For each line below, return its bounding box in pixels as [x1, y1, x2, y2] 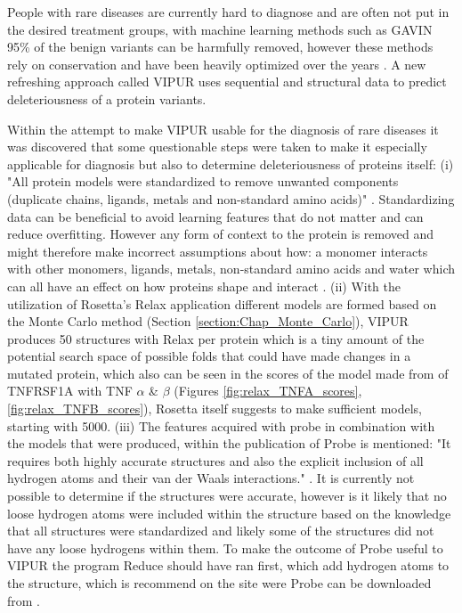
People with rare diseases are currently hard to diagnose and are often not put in [7, 3, 450, 20]
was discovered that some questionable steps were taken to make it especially [7, 137, 427, 156]
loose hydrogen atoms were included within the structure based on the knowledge [7, 503, 451, 522]
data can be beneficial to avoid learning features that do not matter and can [7, 207, 424, 225]
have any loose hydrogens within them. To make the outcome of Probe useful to [7, 538, 443, 557]
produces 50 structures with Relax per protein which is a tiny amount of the [7, 329, 425, 347]
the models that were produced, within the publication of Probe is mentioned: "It [7, 434, 451, 453]
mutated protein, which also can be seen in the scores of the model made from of [7, 364, 449, 382]
